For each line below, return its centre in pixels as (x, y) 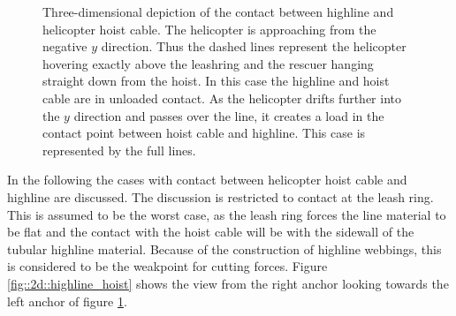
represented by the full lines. (119, 150)
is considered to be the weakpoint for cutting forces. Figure (167, 266)
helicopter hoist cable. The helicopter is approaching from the (209, 29)
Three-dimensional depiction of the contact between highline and (218, 11)
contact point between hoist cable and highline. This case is (204, 133)
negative (65, 46)
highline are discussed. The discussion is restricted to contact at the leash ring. (220, 196)
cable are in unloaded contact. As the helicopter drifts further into (222, 98)
